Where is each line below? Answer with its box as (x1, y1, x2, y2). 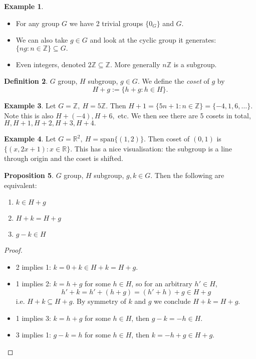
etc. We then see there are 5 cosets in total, (118, 110, 251, 120)
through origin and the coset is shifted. (4, 153, 123, 163)
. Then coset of (143, 133, 190, 144)
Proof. (4, 245, 23, 255)
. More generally (110, 59, 160, 69)
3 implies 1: (16, 329, 51, 340)
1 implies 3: (16, 312, 51, 323)
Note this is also (4, 110, 54, 120)
